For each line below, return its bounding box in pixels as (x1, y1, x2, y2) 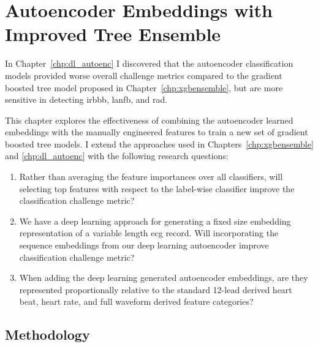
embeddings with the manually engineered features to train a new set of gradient (5, 125, 308, 138)
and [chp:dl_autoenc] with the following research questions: (5, 149, 229, 162)
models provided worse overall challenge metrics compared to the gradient (5, 69, 282, 81)
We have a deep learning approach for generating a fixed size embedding (19, 214, 291, 227)
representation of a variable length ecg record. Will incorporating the (19, 226, 279, 239)
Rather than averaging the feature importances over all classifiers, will (19, 170, 283, 183)
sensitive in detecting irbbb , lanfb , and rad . (5, 93, 168, 106)
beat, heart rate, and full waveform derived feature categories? (19, 295, 254, 308)
